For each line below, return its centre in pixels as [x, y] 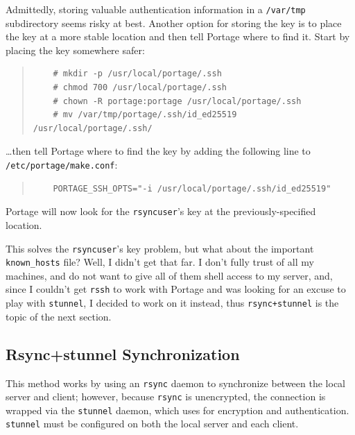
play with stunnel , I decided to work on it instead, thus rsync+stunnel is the [172, 303]
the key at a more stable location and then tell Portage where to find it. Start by [178, 36]
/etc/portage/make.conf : [62, 164]
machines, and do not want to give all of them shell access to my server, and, [169, 275]
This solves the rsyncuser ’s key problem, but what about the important [160, 248]
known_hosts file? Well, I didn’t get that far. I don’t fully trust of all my [160, 262]
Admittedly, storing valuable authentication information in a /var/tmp [156, 9]
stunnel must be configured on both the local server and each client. [152, 424]
